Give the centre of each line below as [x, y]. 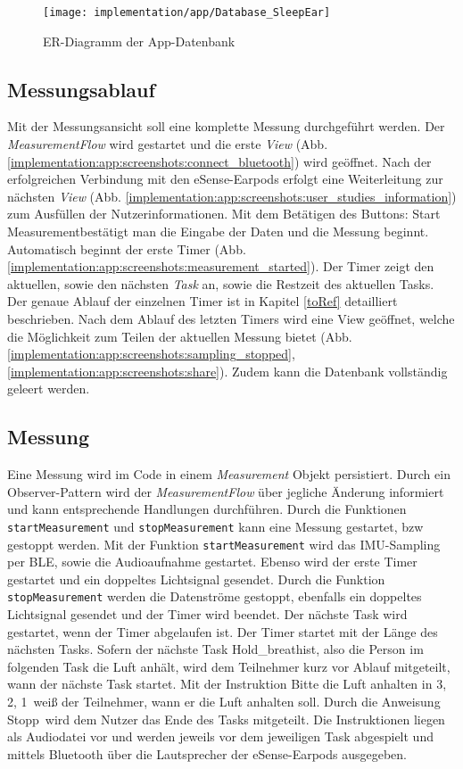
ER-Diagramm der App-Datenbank [139, 41]
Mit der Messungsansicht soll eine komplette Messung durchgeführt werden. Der [226, 126]
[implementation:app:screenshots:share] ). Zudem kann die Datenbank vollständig [227, 371]
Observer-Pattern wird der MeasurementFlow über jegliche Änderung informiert [226, 491]
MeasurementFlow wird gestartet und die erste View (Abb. [168, 144]
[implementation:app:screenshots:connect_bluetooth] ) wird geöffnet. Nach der [219, 161]
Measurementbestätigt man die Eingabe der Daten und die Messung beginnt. [218, 232]
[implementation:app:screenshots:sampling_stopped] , [151, 354]
